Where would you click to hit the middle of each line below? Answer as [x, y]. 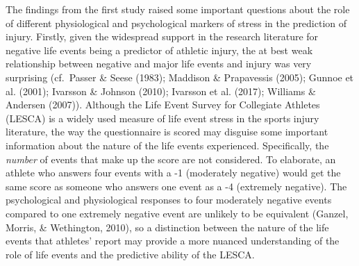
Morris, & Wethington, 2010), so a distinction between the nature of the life [167, 227]
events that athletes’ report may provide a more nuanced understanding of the [173, 241]
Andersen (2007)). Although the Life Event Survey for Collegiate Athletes [163, 105]
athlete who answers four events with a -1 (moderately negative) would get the [173, 173]
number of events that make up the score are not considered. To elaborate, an [171, 159]
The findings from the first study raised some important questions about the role [178, 9]
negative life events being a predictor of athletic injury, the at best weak [159, 50]
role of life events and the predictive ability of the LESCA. [130, 254]
